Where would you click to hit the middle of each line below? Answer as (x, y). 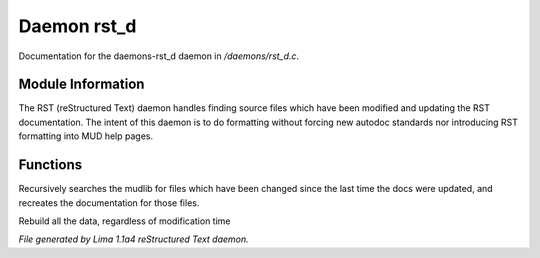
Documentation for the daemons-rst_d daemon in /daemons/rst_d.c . (159, 56)
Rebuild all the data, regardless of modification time (124, 221)
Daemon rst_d (77, 26)
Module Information (81, 84)
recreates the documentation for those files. (109, 202)
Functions (50, 165)
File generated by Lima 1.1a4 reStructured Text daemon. (133, 239)
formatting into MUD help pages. (86, 136)
